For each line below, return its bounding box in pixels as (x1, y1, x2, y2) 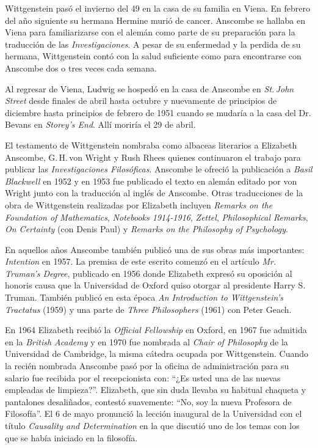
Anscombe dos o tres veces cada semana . (5, 61, 157, 74)
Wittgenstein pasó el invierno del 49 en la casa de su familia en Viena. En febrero (5, 2, 310, 14)
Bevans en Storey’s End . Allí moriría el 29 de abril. (5, 118, 196, 131)
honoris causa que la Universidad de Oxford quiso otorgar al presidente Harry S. (5, 279, 306, 292)
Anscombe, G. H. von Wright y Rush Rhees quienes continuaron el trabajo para (5, 150, 301, 163)
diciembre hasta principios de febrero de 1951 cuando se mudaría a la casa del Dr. (5, 106, 311, 119)
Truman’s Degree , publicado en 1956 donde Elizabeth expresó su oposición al (5, 266, 292, 279)
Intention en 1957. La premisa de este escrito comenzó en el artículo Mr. (5, 255, 276, 268)
